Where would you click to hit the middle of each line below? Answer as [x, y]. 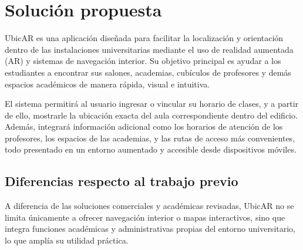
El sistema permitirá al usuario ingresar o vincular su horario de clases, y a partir [152, 104]
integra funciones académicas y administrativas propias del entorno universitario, [150, 229]
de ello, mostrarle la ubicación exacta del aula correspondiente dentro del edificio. [151, 115]
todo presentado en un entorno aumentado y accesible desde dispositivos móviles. [151, 149]
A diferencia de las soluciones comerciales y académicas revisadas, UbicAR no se [149, 206]
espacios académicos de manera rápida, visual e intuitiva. [107, 84]
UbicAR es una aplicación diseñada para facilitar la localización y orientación [144, 38]
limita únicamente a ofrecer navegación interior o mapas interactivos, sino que [145, 217]
